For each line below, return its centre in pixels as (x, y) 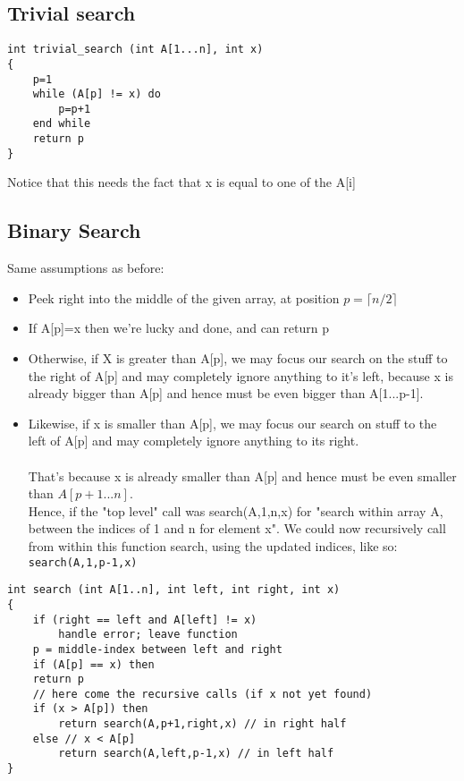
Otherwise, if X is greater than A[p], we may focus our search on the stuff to (238, 358)
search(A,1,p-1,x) (83, 562)
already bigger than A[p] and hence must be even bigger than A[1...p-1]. (226, 393)
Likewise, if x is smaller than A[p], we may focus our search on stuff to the (232, 423)
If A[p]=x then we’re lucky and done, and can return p (178, 328)
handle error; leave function (148, 635)
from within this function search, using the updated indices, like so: (213, 545)
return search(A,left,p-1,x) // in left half (196, 754)
